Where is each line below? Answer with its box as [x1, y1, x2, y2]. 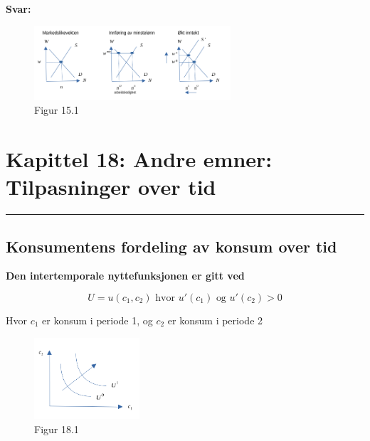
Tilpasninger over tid [6, 172, 216, 201]
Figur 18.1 [34, 421, 79, 436]
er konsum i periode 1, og [42, 312, 153, 327]
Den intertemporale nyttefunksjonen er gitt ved [6, 268, 245, 283]
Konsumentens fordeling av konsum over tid [6, 235, 337, 257]
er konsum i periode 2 [167, 312, 263, 327]
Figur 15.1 [34, 102, 79, 117]
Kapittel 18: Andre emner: [6, 144, 273, 173]
